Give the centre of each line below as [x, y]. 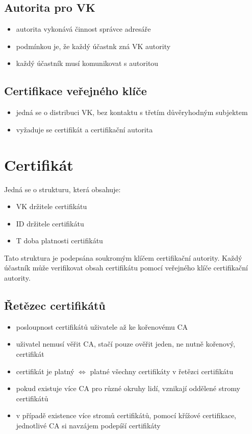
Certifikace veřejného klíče [75, 91]
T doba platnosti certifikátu [59, 241]
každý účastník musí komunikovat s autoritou [87, 63]
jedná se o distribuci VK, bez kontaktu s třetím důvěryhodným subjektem [132, 112]
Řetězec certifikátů [55, 305]
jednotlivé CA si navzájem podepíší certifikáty [88, 426]
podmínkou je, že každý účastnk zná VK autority [93, 46]
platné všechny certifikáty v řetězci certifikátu [162, 371]
